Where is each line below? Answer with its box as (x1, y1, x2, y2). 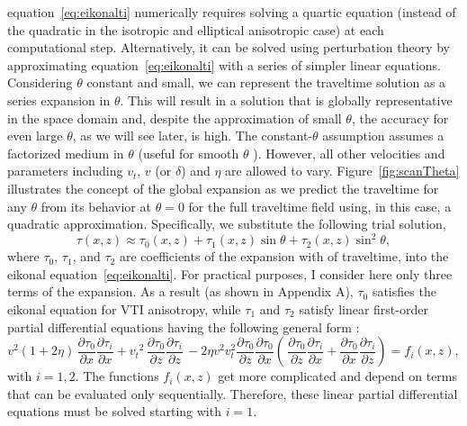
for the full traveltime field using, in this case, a (188, 196, 452, 215)
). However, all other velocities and (253, 143, 445, 162)
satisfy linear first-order (299, 300, 428, 318)
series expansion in (7, 90, 111, 109)
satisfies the (372, 282, 436, 301)
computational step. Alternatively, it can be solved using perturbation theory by (7, 38, 451, 57)
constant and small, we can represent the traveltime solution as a (86, 73, 446, 92)
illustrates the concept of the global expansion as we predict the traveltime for (7, 178, 439, 197)
